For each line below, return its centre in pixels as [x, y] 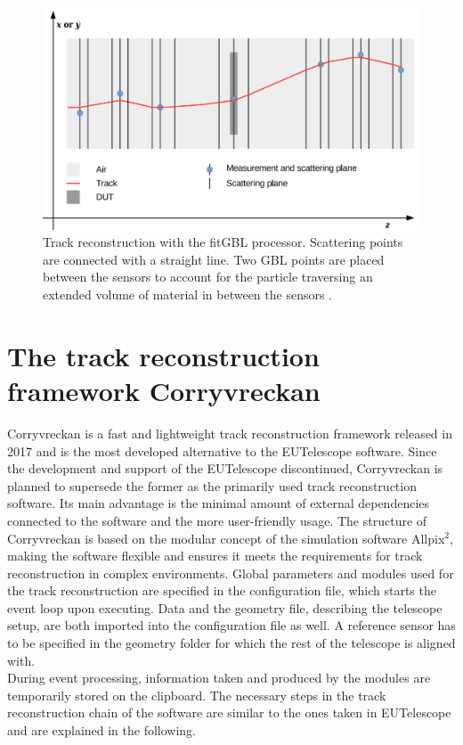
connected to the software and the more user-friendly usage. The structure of [217, 520]
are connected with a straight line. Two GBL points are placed [214, 259]
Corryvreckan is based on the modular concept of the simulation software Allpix [226, 538]
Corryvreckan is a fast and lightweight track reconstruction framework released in [230, 433]
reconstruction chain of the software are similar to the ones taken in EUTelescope [229, 712]
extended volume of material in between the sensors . [188, 295]
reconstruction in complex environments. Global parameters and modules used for [231, 573]
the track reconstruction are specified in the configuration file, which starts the [222, 590]
